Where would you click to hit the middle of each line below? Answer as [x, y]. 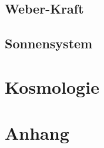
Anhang [37, 133]
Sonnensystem [49, 43]
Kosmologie [52, 86]
